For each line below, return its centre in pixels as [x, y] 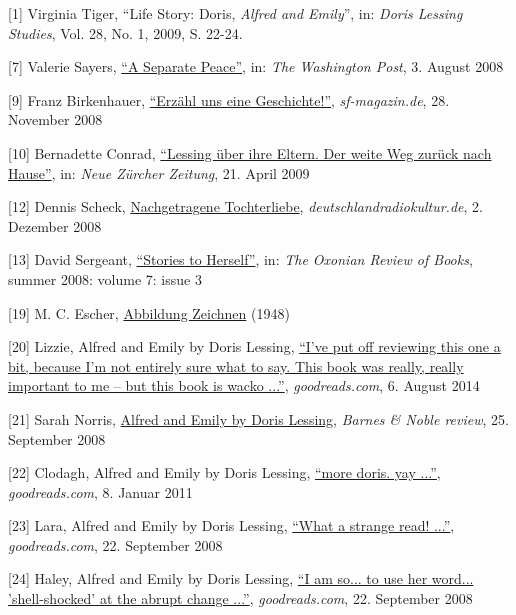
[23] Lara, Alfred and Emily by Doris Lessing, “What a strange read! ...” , [231, 525]
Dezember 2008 [55, 225]
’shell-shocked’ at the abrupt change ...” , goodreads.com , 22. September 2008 [240, 598]
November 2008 [55, 119]
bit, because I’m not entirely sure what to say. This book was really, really [236, 365]
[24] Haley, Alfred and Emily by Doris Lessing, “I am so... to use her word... [241, 578]
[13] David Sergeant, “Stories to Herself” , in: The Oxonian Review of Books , [240, 259]
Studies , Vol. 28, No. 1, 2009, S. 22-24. [125, 32]
